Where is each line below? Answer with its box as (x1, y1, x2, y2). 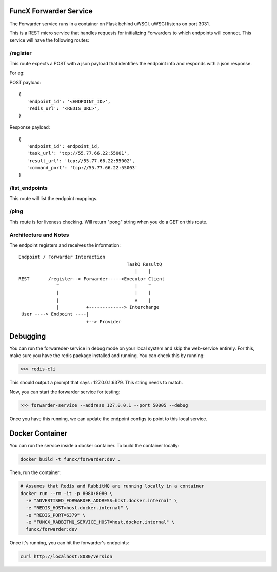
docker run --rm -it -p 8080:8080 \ (20, 490, 113, 496)
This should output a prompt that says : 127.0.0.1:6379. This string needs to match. (9, 380, 183, 386)
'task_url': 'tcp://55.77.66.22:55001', (26, 150, 130, 156)
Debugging (9, 331, 46, 341)
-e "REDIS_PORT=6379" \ (26, 512, 86, 518)
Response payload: (9, 124, 50, 130)
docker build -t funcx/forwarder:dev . (20, 457, 121, 462)
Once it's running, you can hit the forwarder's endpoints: (9, 539, 129, 546)
